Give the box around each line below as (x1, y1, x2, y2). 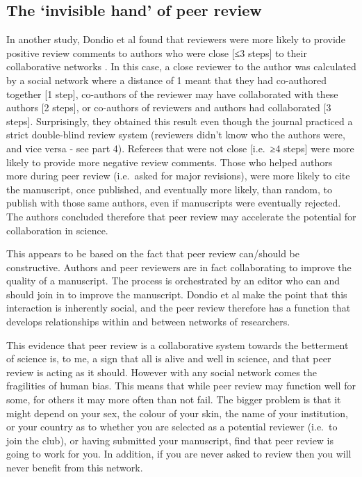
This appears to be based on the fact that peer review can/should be (6, 246, 299, 261)
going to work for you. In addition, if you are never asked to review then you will (6, 446, 352, 461)
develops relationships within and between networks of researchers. (6, 314, 290, 329)
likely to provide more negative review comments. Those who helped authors (6, 154, 333, 169)
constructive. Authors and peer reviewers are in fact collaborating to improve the (6, 259, 352, 274)
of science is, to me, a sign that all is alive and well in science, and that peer (6, 351, 331, 366)
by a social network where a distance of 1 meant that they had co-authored (6, 72, 327, 87)
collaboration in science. (6, 223, 108, 237)
